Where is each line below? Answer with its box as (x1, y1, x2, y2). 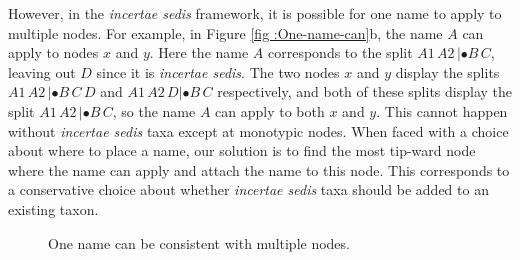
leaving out (8, 61, 76, 82)
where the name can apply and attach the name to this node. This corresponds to (8, 159, 510, 180)
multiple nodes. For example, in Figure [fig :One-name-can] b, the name (8, 22, 443, 43)
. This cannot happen (376, 100, 508, 121)
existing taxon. (8, 198, 99, 219)
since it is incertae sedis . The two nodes (96, 61, 340, 82)
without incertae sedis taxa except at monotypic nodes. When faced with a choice (8, 120, 509, 141)
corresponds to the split (268, 42, 413, 63)
